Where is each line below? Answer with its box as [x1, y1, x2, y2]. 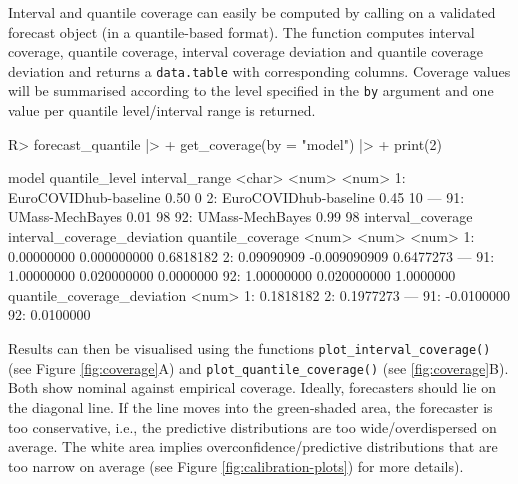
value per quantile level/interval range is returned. [8, 100, 316, 121]
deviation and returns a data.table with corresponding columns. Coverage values [8, 60, 511, 81]
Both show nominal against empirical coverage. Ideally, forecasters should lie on [8, 377, 496, 398]
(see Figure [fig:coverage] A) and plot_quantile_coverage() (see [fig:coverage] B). [8, 357, 509, 378]
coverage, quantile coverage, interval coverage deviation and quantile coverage [8, 41, 483, 62]
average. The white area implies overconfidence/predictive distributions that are [8, 436, 498, 457]
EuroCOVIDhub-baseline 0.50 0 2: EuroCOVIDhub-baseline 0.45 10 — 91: [8, 186, 465, 207]
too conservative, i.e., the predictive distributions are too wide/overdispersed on [8, 416, 497, 437]
